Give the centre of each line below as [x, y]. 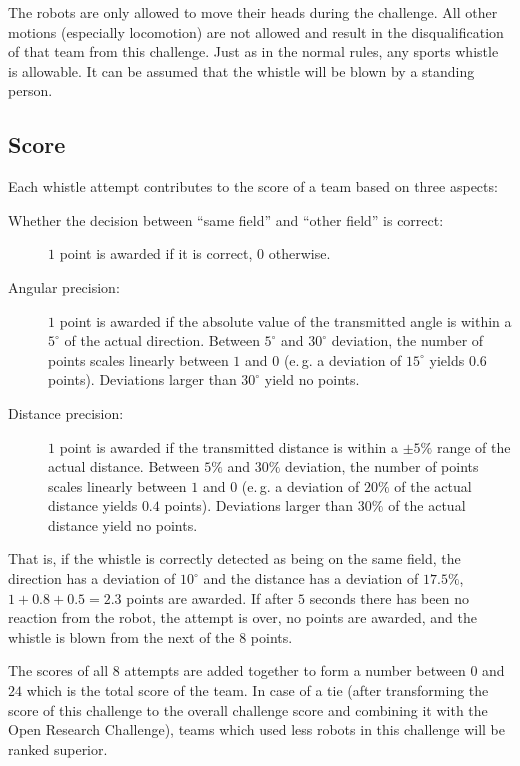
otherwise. [299, 253]
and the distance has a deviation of [311, 578]
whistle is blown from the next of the [121, 636]
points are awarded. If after [210, 597]
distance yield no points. [123, 524]
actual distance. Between [124, 466]
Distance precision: [66, 412]
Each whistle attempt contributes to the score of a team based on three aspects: [253, 186]
